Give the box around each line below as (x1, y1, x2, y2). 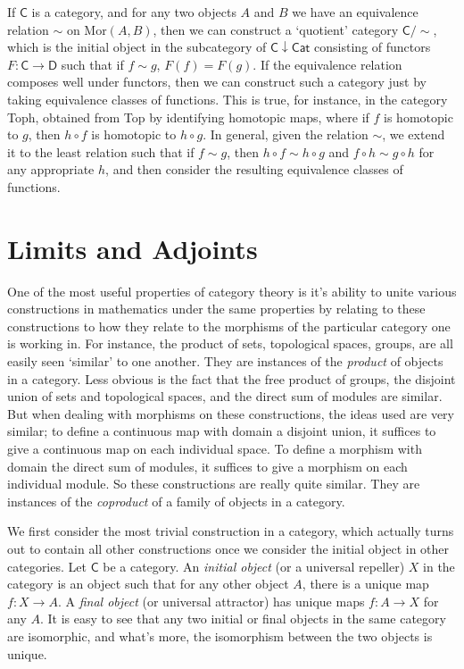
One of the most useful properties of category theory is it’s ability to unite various (7, 281, 457, 300)
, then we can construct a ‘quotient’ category (153, 20, 399, 38)
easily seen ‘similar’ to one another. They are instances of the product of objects (7, 352, 443, 371)
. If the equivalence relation (253, 54, 402, 73)
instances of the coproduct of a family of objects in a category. (7, 491, 345, 510)
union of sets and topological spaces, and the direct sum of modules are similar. (7, 387, 443, 406)
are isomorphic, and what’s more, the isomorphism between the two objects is (7, 626, 433, 645)
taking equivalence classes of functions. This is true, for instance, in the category (7, 89, 448, 108)
